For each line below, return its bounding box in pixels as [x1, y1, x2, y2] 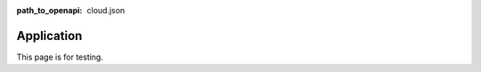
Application [16, 28, 83, 44]
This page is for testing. [16, 52, 104, 62]
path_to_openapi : [16, 5, 83, 15]
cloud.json [86, 5, 126, 15]
